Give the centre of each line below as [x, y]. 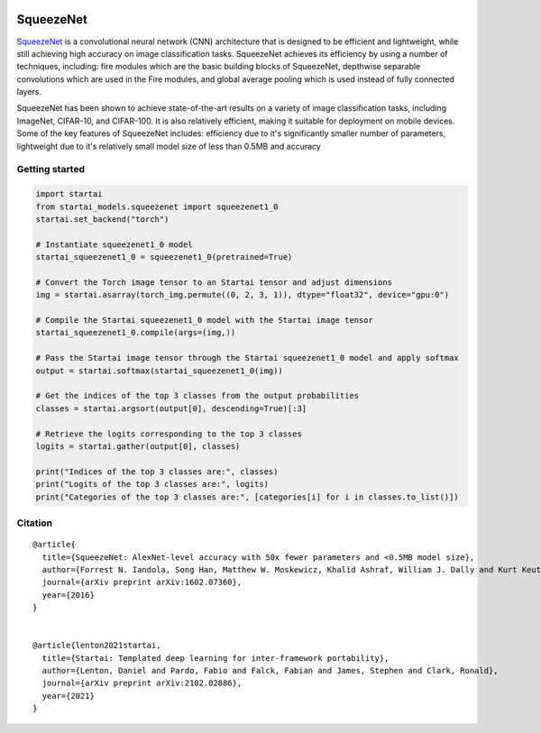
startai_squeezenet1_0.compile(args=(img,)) [136, 333]
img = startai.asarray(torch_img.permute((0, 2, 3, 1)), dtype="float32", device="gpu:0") [243, 295]
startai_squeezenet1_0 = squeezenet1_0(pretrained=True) [164, 257]
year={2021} [68, 696]
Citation [35, 523]
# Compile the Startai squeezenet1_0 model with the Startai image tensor [205, 321]
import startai [69, 194]
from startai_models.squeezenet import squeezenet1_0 [157, 206]
